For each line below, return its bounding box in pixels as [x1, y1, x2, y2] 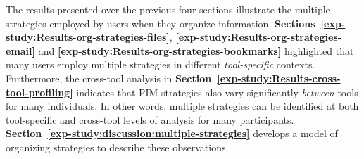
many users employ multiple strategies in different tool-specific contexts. [6, 57, 315, 72]
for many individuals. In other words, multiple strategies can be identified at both [6, 98, 359, 113]
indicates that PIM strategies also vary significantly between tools [76, 84, 358, 99]
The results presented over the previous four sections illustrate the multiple [6, 2, 330, 16]
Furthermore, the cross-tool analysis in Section [6, 70, 212, 85]
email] [6, 43, 36, 58]
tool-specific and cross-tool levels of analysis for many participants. [6, 112, 294, 127]
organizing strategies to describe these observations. [6, 139, 229, 154]
